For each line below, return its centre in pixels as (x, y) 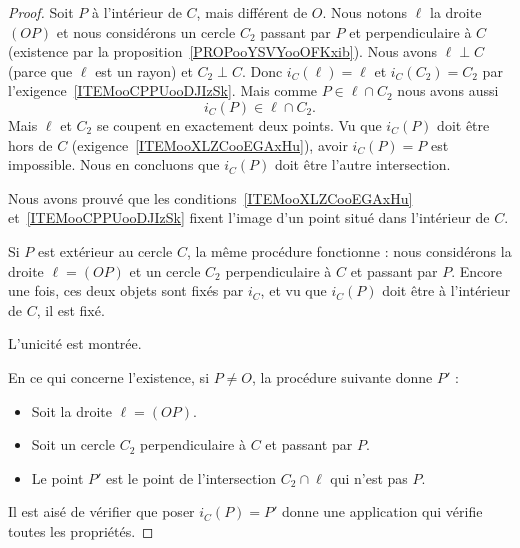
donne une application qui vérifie (382, 511)
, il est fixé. (70, 309)
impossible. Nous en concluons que (114, 164)
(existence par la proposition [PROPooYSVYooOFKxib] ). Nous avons (223, 51)
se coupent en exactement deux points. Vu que (239, 124)
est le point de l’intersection (191, 477)
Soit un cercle (73, 444)
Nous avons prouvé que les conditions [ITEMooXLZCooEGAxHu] (210, 197)
